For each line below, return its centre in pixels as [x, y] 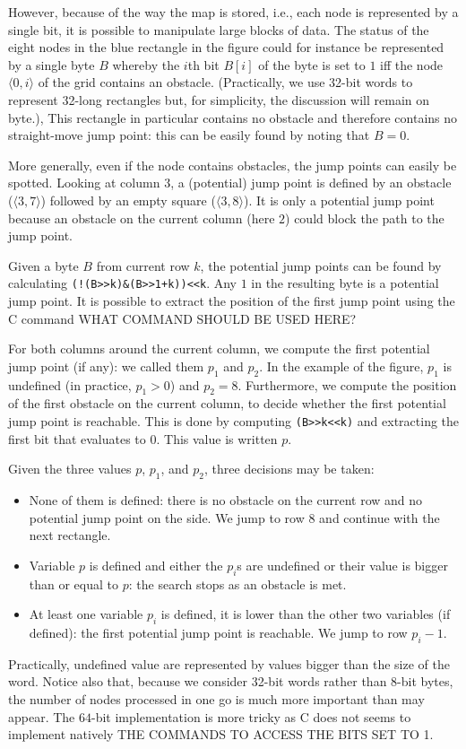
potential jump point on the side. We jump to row [167, 517]
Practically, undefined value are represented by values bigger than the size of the [229, 663]
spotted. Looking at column [84, 183]
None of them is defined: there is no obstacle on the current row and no [226, 499]
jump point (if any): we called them [106, 366]
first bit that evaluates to [77, 438]
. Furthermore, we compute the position [347, 384]
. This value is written [217, 438]
